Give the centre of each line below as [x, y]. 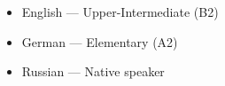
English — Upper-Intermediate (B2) [120, 12]
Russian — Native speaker [93, 71]
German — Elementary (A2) [100, 41]
